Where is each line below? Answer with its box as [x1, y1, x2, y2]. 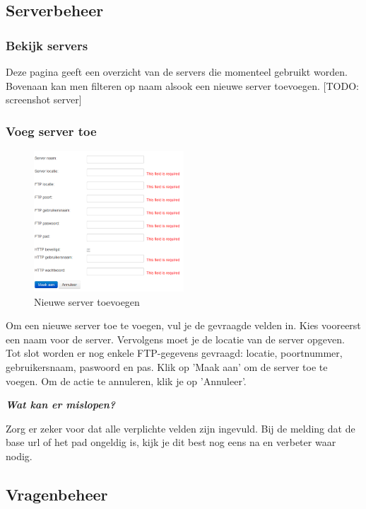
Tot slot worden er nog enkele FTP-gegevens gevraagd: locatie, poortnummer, [6, 345, 343, 360]
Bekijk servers [6, 36, 88, 54]
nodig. [6, 449, 33, 464]
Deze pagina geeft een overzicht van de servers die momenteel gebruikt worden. [6, 64, 348, 79]
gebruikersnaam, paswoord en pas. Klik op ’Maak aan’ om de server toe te [6, 360, 328, 374]
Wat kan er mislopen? [6, 397, 116, 412]
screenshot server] [6, 92, 82, 107]
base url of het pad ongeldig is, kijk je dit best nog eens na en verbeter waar [6, 435, 336, 450]
